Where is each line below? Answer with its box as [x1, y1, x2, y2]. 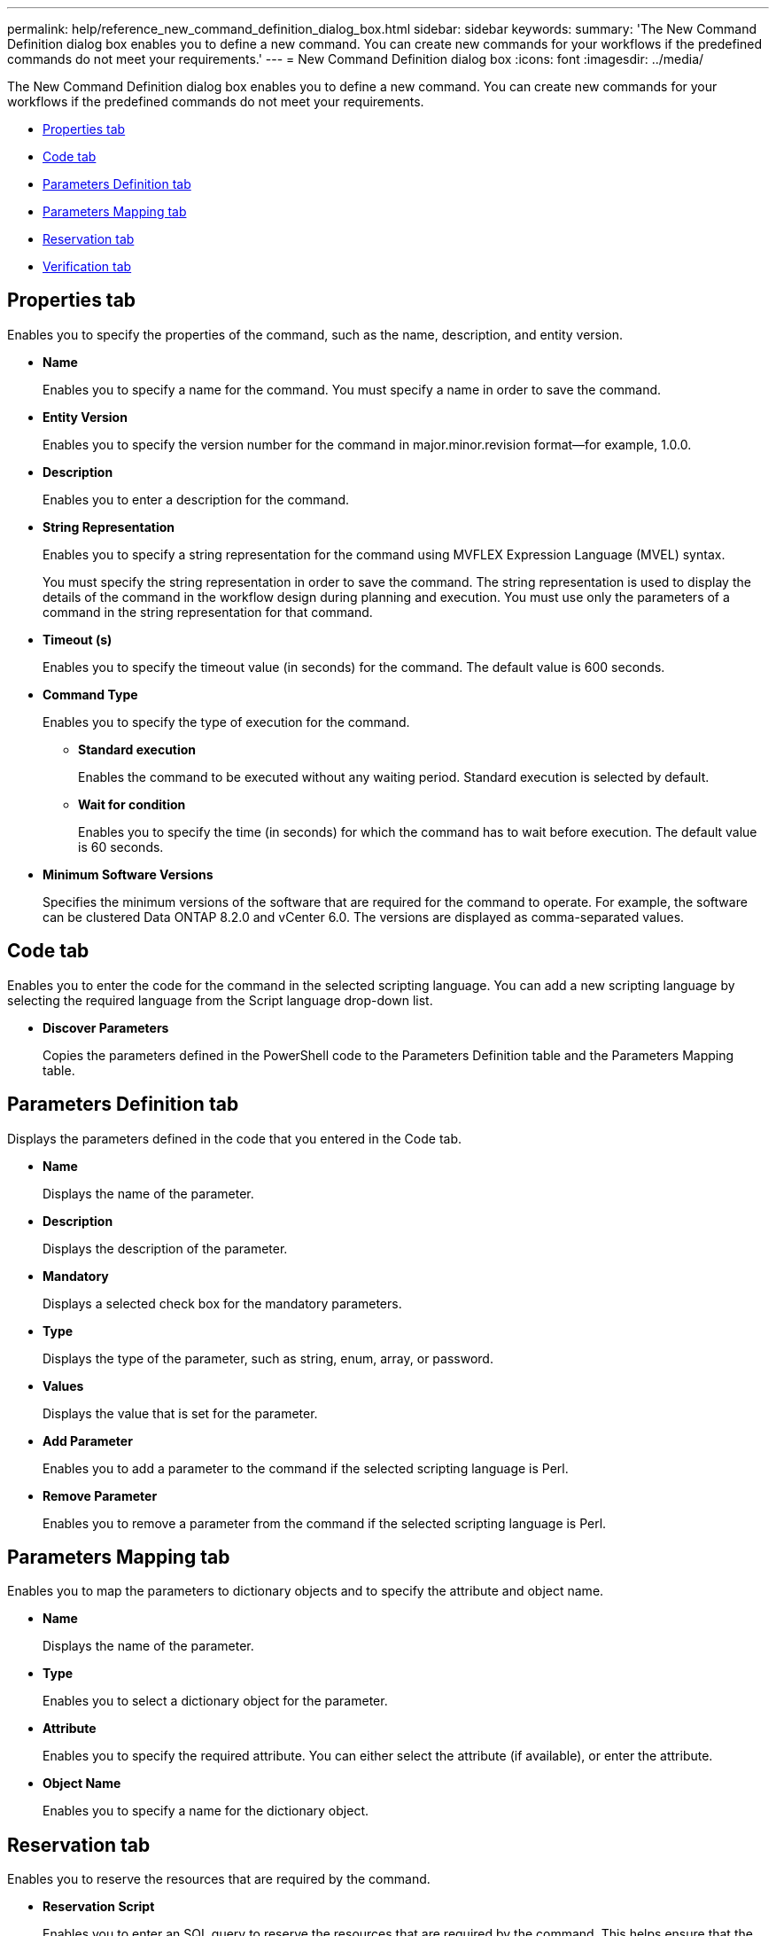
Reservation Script [43, 1899, 155, 1915]
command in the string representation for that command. [43, 604, 373, 620]
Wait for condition [78, 796, 186, 812]
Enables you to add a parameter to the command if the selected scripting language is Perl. [43, 1460, 569, 1476]
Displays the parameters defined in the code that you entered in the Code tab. [7, 1130, 462, 1146]
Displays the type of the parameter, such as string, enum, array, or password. [43, 1350, 493, 1366]
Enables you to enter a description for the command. [43, 491, 350, 507]
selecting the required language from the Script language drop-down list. [7, 992, 433, 1008]
